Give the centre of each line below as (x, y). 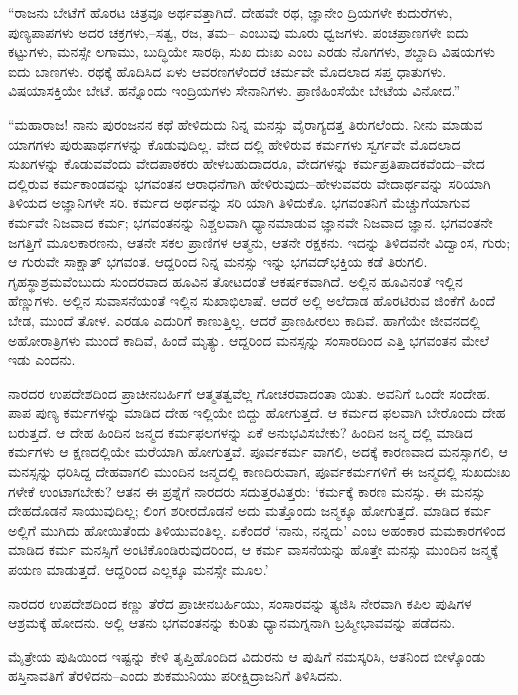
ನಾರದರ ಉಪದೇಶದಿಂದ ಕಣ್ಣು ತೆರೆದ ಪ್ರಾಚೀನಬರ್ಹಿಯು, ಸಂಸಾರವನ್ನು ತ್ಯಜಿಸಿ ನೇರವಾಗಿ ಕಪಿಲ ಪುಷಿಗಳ (240, 602)
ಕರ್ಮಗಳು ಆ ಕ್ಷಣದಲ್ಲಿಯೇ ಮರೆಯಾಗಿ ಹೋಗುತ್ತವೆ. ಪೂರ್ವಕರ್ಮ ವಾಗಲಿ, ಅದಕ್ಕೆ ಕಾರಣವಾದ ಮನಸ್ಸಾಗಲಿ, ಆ (258, 451)
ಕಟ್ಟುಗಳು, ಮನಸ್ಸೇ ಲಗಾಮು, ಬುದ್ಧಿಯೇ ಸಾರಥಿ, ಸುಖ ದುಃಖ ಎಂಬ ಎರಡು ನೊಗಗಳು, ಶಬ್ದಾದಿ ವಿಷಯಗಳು (251, 51)
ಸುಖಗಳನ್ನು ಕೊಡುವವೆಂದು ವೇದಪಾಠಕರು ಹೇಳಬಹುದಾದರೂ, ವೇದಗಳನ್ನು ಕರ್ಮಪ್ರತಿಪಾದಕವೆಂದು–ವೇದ (246, 163)
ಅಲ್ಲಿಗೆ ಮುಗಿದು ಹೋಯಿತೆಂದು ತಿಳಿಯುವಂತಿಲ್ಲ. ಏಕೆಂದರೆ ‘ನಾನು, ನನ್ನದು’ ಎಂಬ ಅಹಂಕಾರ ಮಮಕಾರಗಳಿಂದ (257, 529)
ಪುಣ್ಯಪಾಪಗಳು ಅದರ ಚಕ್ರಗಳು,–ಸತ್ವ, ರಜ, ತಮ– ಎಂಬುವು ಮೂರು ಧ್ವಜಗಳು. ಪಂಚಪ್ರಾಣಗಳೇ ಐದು (238, 31)
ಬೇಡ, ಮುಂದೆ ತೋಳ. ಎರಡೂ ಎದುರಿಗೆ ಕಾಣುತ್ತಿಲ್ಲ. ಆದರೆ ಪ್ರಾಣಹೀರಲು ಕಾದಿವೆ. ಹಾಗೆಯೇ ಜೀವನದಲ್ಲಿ (244, 319)
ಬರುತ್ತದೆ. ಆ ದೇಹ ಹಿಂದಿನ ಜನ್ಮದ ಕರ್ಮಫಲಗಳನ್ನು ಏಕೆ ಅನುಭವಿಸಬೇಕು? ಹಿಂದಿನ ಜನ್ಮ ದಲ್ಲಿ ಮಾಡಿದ (240, 431)
